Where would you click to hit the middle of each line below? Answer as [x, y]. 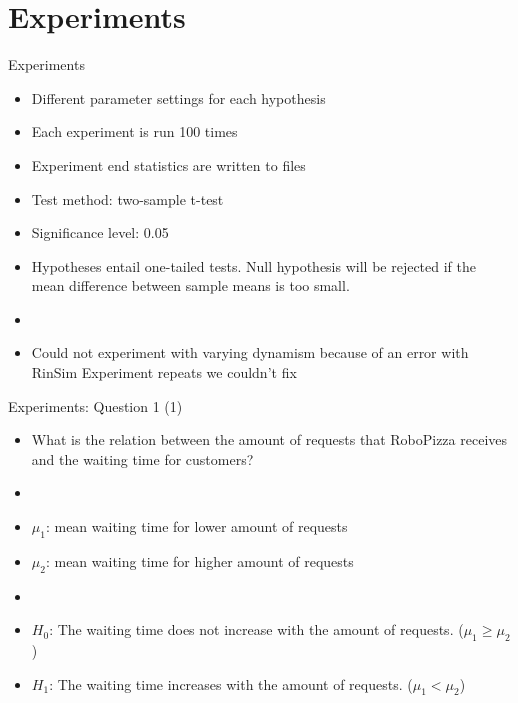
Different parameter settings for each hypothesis [178, 97]
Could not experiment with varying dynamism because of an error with [250, 352]
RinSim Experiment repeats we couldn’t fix [164, 372]
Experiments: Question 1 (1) [95, 405]
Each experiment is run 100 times [134, 131]
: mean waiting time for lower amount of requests [196, 526]
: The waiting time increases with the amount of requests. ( [231, 683]
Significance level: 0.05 [100, 232]
